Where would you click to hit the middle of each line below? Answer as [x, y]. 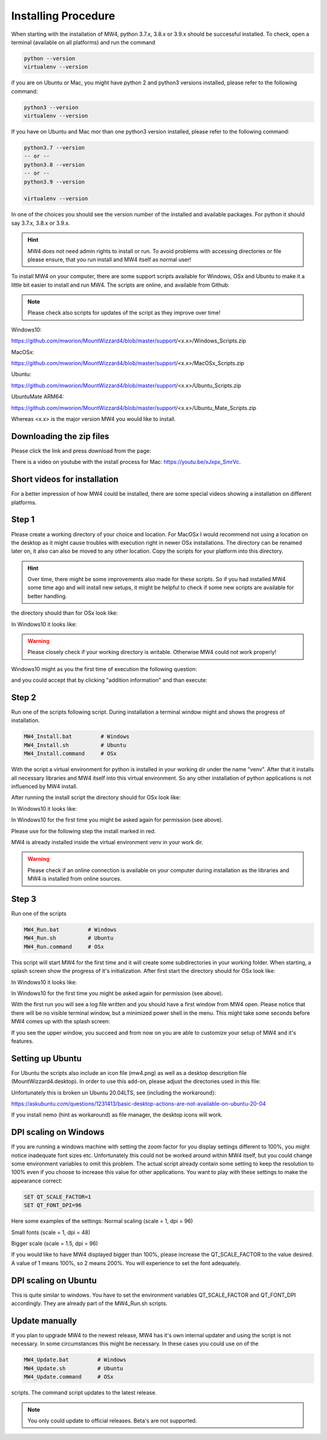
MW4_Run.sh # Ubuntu [69, 938]
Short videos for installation [65, 479]
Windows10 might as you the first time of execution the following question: [104, 669]
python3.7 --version [54, 148]
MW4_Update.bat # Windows [75, 1360]
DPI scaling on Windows [58, 1132]
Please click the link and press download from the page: [81, 451]
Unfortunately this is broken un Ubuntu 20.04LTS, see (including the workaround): [114, 1093]
